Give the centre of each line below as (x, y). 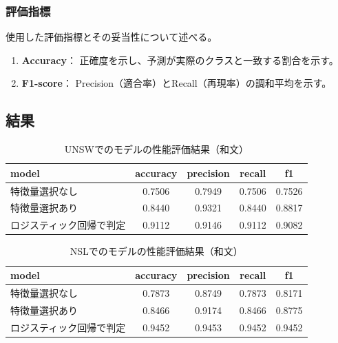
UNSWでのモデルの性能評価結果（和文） (156, 149)
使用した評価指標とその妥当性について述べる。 (112, 37)
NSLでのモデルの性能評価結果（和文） (156, 251)
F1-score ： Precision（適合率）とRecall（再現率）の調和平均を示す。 (177, 83)
